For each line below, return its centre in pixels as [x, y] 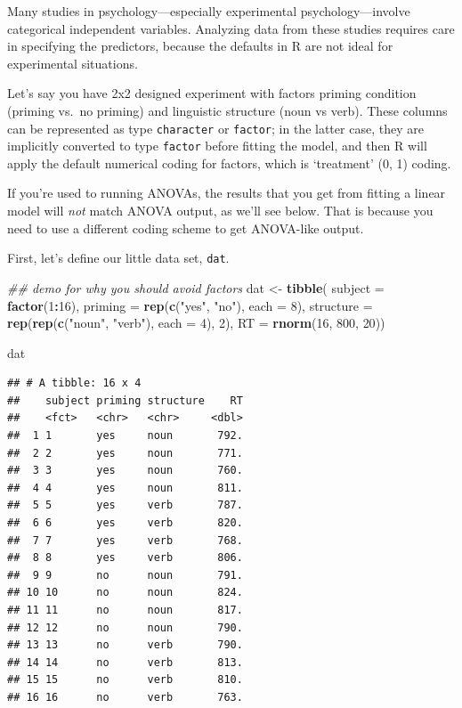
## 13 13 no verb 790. [125, 645]
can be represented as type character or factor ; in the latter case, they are [215, 128]
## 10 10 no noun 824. [125, 593]
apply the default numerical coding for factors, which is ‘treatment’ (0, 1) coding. [229, 163]
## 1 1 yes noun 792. [125, 436]
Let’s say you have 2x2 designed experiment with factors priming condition [212, 93]
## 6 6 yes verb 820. [125, 523]
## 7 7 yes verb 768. [125, 540]
